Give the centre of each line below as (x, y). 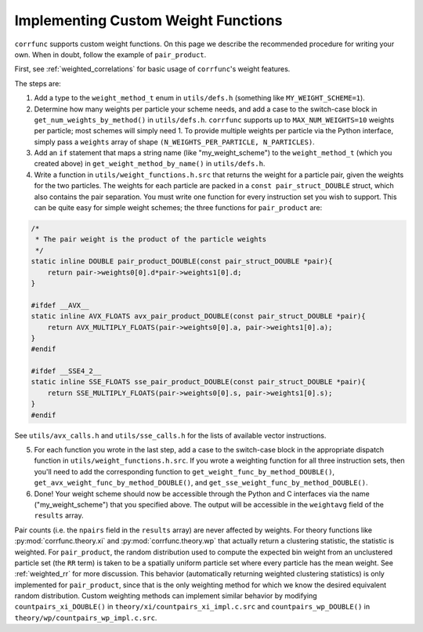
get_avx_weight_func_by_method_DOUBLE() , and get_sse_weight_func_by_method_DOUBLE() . (201, 483)
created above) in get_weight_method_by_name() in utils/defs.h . (150, 164)
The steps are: (38, 83)
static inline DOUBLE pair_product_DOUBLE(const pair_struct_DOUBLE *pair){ (182, 262)
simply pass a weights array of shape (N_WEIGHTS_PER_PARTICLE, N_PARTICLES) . (174, 142)
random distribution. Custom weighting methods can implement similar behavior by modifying (166, 596)
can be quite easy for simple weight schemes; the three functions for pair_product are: (178, 208)
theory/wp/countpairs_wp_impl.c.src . (86, 617)
